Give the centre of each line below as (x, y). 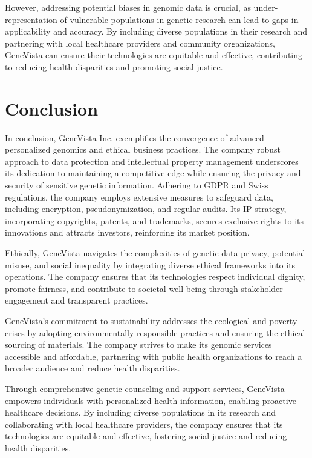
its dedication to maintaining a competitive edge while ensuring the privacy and (153, 173)
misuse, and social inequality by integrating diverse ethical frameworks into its (150, 264)
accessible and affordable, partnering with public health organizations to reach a (154, 356)
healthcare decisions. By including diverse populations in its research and (141, 412)
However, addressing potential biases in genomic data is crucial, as (128, 7)
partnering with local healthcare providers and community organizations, (140, 43)
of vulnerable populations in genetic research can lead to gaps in (179, 19)
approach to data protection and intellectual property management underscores (152, 161)
